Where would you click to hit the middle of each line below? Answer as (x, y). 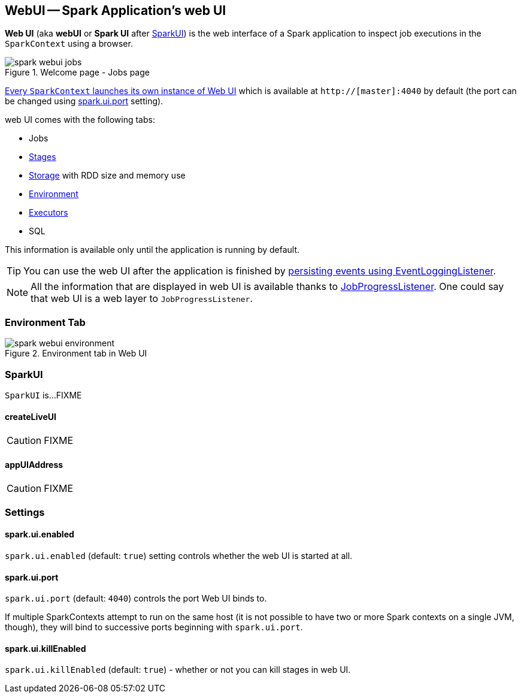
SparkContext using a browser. (69, 44)
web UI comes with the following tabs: (80, 120)
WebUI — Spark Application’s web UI (116, 10)
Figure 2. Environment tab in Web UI (76, 353)
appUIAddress (34, 464)
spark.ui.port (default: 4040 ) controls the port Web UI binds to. (136, 599)
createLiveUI (31, 416)
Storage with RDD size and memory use (107, 176)
